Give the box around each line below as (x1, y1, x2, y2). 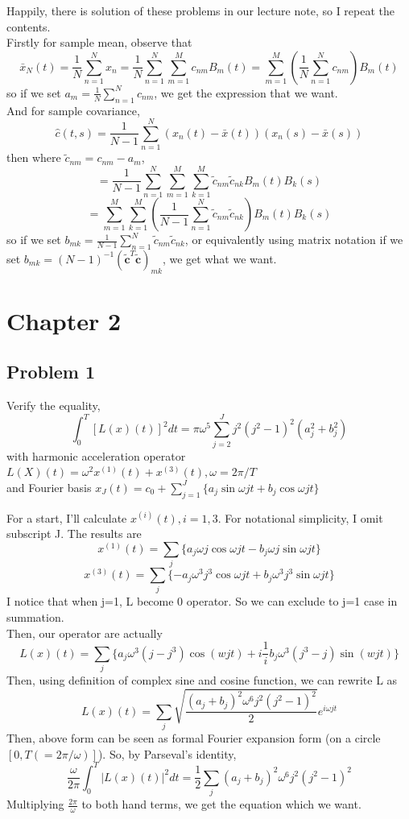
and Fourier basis (6, 478, 92, 495)
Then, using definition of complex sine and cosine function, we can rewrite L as (6, 672, 398, 689)
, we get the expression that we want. (154, 84, 338, 101)
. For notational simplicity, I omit (217, 509, 383, 526)
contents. (6, 18, 51, 35)
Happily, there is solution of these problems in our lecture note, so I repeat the (6, 2, 395, 19)
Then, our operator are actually (6, 624, 163, 641)
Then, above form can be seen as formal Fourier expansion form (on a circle (6, 730, 381, 747)
